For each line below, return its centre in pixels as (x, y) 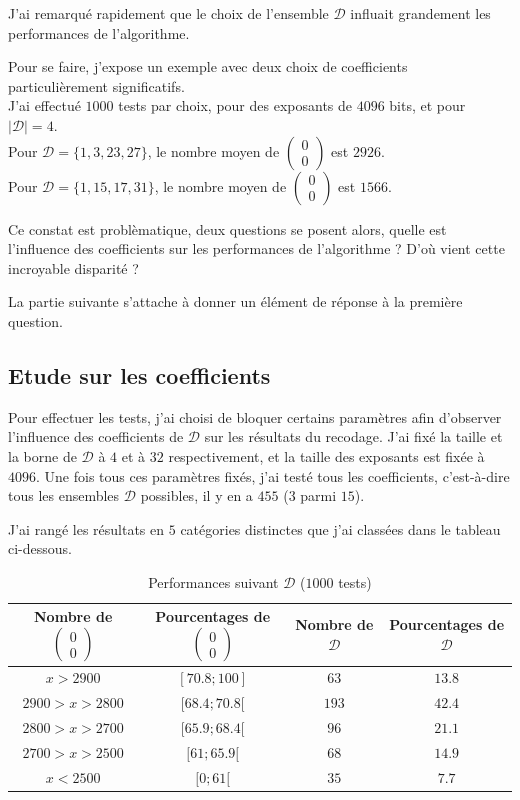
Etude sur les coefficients (139, 374)
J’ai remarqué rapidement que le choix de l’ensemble (168, 13)
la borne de (42, 455)
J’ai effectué (44, 105)
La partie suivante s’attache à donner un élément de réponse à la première (235, 301)
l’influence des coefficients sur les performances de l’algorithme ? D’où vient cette (256, 248)
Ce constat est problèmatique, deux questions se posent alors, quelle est (227, 228)
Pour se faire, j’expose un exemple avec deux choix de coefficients (208, 66)
